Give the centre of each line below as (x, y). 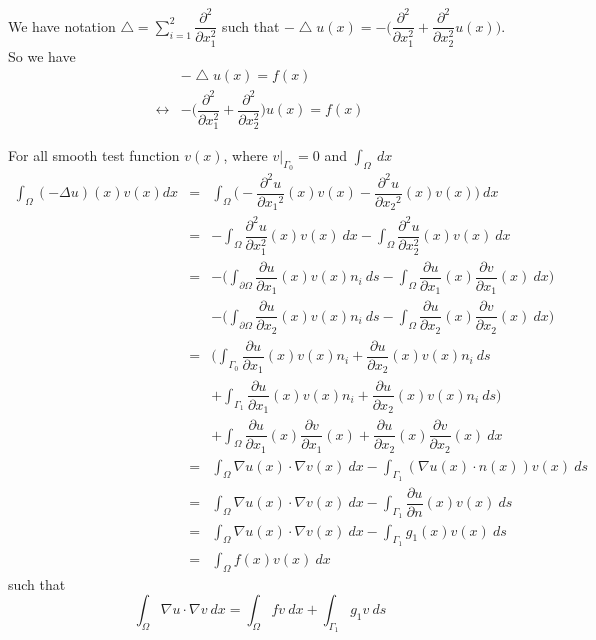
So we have (42, 55)
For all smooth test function (94, 154)
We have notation (62, 25)
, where (245, 154)
